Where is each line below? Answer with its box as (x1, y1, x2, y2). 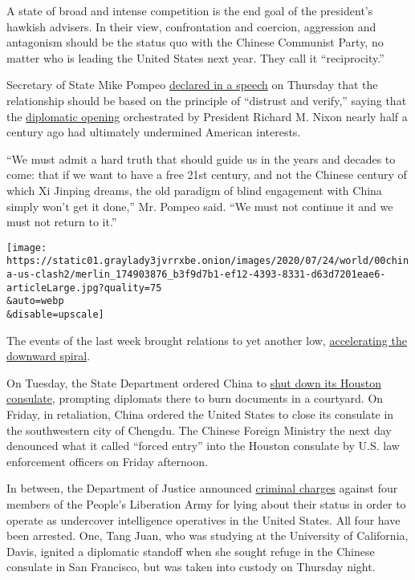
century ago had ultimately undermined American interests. (6, 124, 301, 140)
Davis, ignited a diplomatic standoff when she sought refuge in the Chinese (6, 542, 375, 559)
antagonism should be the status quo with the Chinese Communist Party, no (6, 34, 384, 51)
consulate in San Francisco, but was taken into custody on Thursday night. (6, 558, 376, 575)
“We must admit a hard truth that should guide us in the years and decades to (6, 150, 396, 167)
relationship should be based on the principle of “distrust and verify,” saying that (6, 91, 407, 108)
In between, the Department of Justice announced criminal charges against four (6, 480, 398, 497)
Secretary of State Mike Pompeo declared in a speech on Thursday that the (6, 76, 378, 93)
